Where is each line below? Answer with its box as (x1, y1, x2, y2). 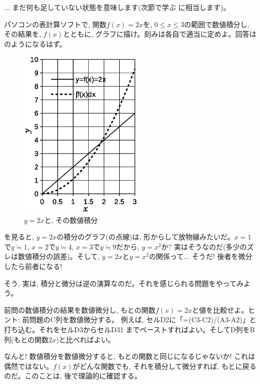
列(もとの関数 (4, 334, 49, 344)
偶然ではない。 (4, 360, 53, 371)
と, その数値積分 (44, 214, 98, 225)
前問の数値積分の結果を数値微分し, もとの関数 (4, 304, 156, 315)
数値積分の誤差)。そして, (18, 251, 100, 262)
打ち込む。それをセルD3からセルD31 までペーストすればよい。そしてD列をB (4, 324, 255, 334)
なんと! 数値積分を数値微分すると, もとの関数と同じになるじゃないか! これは (4, 351, 255, 361)
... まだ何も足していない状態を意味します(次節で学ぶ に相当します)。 (4, 2, 230, 12)
